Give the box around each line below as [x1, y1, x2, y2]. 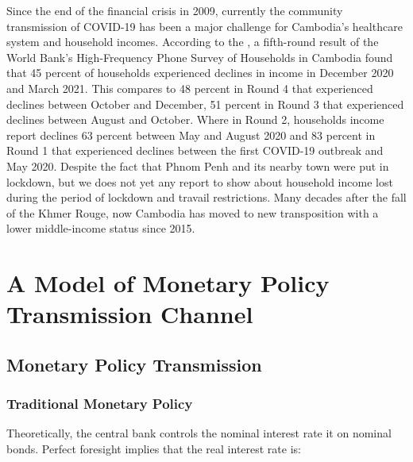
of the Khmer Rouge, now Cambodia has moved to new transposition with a [6, 204, 379, 221]
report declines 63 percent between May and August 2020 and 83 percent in [6, 126, 376, 143]
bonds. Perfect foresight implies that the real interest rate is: [6, 441, 301, 457]
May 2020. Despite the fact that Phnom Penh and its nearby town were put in [6, 157, 389, 174]
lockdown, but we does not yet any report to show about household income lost [6, 173, 393, 190]
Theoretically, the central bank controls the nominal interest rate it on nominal [6, 425, 392, 441]
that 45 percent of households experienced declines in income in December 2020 [6, 64, 394, 81]
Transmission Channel [6, 298, 253, 330]
